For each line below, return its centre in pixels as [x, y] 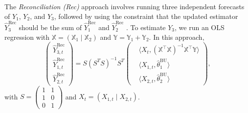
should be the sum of [50, 27]
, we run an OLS [200, 27]
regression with [27, 37]
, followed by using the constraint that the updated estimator [146, 16]
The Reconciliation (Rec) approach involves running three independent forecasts [124, 6]
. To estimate [146, 27]
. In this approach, [177, 37]
